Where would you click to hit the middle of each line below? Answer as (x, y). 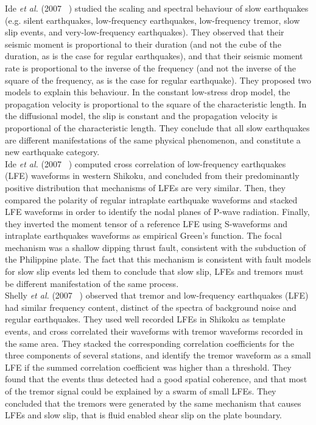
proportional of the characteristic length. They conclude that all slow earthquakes (157, 127)
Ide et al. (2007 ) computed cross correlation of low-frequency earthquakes (146, 163)
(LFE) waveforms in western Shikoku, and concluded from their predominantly (152, 176)
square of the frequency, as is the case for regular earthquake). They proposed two (158, 80)
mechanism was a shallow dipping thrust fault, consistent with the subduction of (156, 247)
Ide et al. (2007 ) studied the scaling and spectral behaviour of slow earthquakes (157, 8)
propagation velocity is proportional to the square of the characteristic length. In (156, 104)
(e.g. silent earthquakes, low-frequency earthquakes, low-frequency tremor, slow (153, 20)
